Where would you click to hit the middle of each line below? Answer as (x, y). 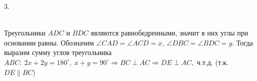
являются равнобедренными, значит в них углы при (170, 33)
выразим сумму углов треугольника (58, 52)
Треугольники (25, 33)
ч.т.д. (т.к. (213, 62)
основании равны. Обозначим (49, 42)
